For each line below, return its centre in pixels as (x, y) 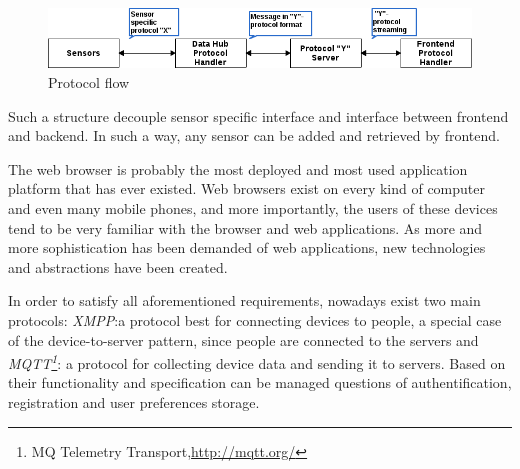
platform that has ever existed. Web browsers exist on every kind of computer (246, 188)
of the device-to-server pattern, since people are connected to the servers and (243, 339)
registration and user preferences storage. (134, 401)
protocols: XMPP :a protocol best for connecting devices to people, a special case (255, 319)
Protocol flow (89, 81)
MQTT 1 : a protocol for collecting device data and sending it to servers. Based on (257, 361)
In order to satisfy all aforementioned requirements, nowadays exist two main (244, 300)
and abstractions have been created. (118, 266)
